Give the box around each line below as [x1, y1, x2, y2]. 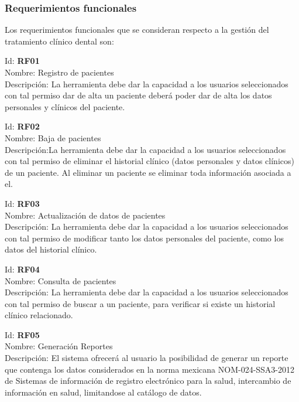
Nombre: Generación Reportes [5, 340, 113, 352]
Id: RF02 [5, 120, 40, 132]
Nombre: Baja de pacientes [5, 131, 101, 144]
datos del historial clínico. [5, 243, 97, 255]
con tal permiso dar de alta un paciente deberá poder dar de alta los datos [5, 89, 272, 101]
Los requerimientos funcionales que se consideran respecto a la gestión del [5, 23, 269, 36]
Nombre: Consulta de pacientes [5, 274, 116, 287]
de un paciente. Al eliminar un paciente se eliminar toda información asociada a [5, 166, 291, 178]
